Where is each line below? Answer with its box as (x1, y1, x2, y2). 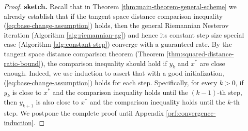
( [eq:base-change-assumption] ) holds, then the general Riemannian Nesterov (4, 20, 229, 30)
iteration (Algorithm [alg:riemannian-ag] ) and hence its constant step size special (4, 29, 244, 39)
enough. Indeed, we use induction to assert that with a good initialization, (4, 68, 224, 78)
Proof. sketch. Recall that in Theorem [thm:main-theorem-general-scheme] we (4, 1, 237, 11)
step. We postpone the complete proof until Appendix (4, 108, 164, 118)
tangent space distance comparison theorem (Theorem (4, 48, 165, 58)
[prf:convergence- (166, 108, 216, 118)
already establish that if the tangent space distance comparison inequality (4, 11, 223, 21)
